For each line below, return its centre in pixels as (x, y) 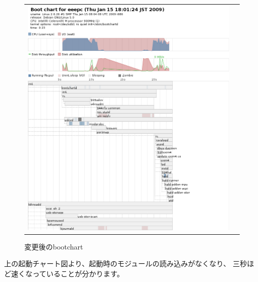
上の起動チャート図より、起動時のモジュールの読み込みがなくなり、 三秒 (126, 263)
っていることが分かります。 (78, 274)
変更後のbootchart (54, 246)
